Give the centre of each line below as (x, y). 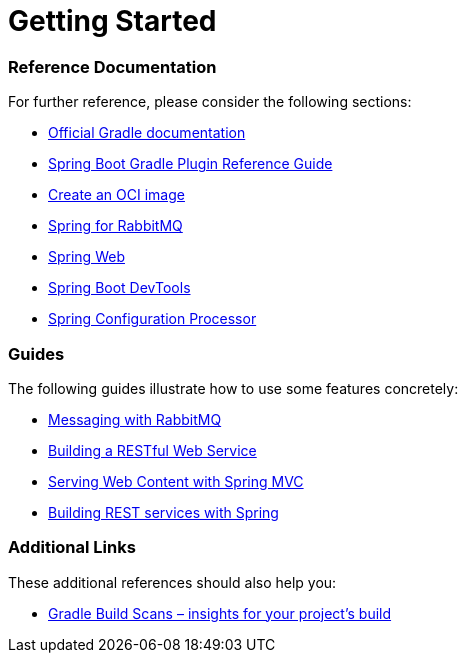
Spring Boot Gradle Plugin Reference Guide (190, 164)
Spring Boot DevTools (119, 288)
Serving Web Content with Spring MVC (176, 481)
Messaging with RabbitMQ (135, 419)
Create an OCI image (116, 195)
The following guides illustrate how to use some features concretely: (233, 388)
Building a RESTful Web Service (152, 450)
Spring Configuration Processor (152, 319)
